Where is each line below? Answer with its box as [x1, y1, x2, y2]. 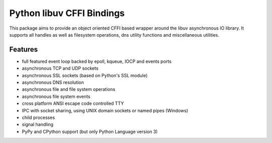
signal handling [22, 121, 54, 127]
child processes [22, 114, 55, 120]
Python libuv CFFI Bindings [9, 8, 125, 19]
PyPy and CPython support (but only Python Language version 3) [22, 128, 158, 134]
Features [9, 45, 38, 54]
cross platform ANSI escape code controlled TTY [22, 100, 124, 106]
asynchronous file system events [22, 93, 91, 99]
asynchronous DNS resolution [22, 79, 84, 85]
